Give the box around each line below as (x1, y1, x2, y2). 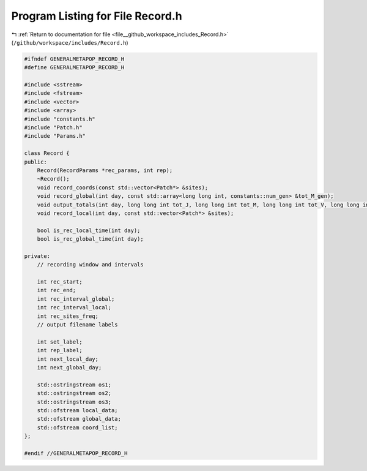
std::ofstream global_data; (37, 415, 122, 423)
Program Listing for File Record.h (11, 9, 183, 23)
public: (24, 158, 47, 165)
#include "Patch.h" (24, 124, 83, 131)
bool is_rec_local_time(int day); (37, 227, 141, 234)
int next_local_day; (37, 355, 99, 363)
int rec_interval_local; (37, 304, 112, 311)
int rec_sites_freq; (37, 312, 99, 320)
